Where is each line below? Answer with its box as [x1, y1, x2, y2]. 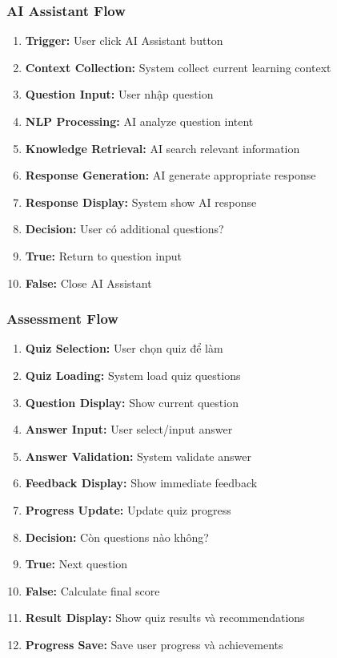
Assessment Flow [6, 309, 118, 329]
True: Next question [25, 555, 128, 572]
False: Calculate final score [25, 582, 160, 599]
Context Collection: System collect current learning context [25, 59, 331, 75]
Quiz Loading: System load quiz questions [25, 366, 241, 383]
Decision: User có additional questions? [25, 220, 224, 237]
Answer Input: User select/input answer [25, 421, 233, 438]
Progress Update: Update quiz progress [25, 501, 231, 518]
